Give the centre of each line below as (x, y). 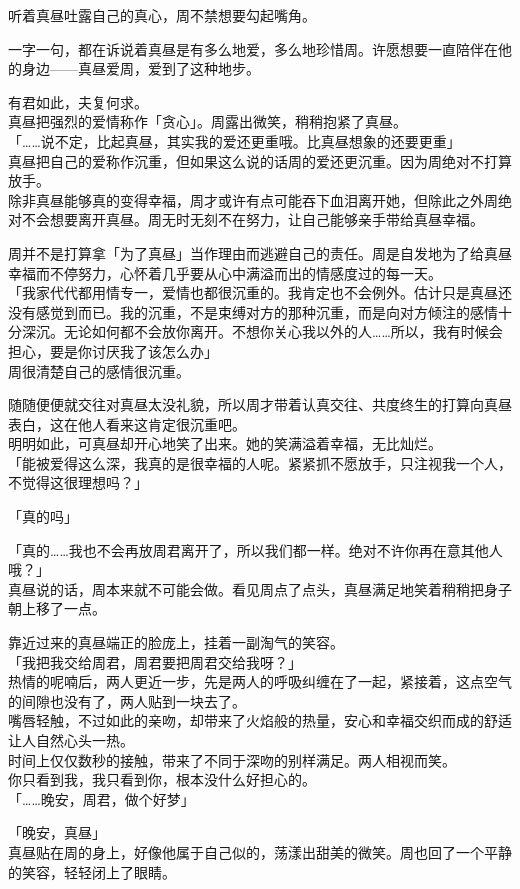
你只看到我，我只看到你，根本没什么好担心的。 (162, 779)
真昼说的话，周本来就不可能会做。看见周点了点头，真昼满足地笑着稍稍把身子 (260, 588)
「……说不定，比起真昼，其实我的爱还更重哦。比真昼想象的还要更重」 (234, 140)
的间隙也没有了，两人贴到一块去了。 (127, 700)
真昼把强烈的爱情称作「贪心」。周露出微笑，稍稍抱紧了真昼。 (207, 121)
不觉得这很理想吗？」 (78, 482)
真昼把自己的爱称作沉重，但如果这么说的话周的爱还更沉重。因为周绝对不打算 (260, 160)
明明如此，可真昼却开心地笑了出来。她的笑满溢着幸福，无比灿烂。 (225, 443)
